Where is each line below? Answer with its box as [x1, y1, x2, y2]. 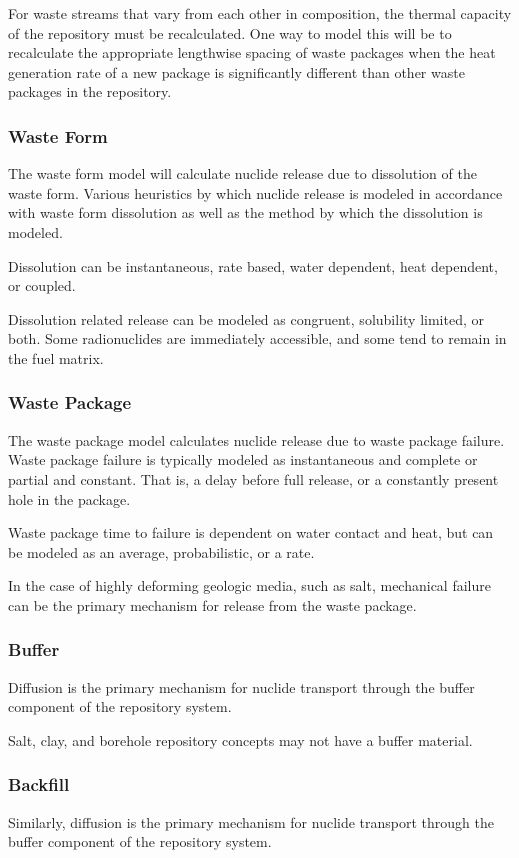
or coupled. [8, 275, 76, 296]
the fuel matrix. [8, 347, 104, 368]
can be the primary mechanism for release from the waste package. [8, 594, 417, 615]
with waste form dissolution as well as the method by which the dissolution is [8, 202, 483, 223]
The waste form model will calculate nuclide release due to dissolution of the [8, 163, 477, 184]
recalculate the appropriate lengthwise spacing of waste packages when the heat [8, 42, 496, 63]
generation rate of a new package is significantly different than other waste [8, 61, 465, 82]
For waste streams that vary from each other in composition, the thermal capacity [8, 3, 512, 23]
